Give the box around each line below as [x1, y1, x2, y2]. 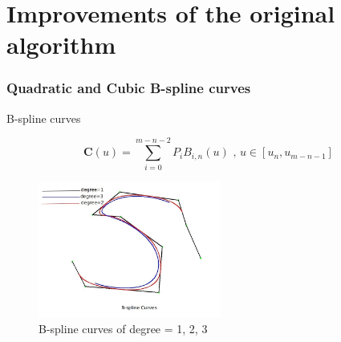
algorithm [6, 28, 116, 61]
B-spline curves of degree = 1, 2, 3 [39, 320, 208, 337]
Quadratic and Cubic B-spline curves [6, 78, 251, 98]
